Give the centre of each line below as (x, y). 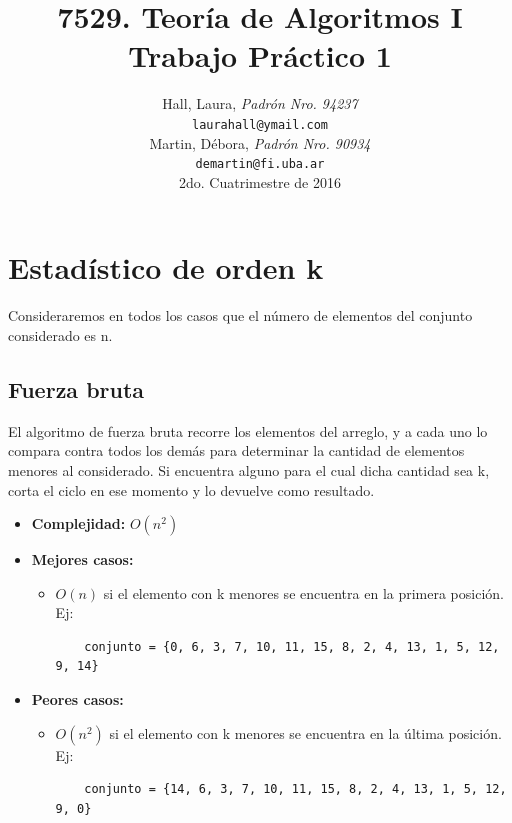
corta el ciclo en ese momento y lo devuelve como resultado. (191, 489)
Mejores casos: (82, 559)
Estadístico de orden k (166, 267)
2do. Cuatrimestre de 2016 (260, 181)
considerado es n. (60, 334)
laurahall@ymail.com (260, 124)
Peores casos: (77, 699)
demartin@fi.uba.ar (260, 164)
